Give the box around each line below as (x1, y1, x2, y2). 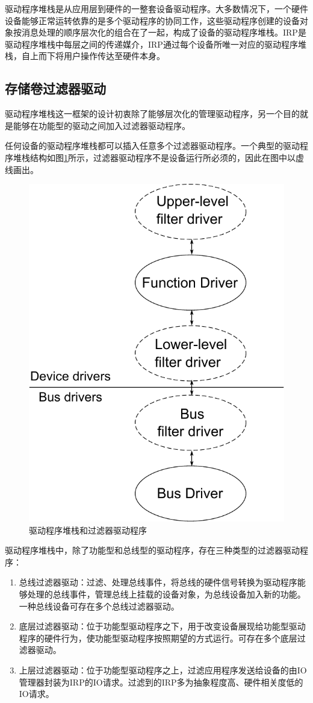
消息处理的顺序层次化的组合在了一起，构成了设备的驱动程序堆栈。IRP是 (21, 26, 306, 39)
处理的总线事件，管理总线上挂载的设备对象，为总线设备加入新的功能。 (27, 588, 306, 601)
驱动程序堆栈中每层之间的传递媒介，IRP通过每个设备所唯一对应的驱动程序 (5, 37, 298, 50)
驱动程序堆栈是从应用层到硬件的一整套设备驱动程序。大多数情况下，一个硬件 (5, 2, 308, 14)
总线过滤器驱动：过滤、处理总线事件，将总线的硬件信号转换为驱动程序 (19, 576, 297, 588)
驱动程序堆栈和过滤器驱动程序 (29, 523, 147, 536)
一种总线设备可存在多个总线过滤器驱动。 (19, 599, 179, 612)
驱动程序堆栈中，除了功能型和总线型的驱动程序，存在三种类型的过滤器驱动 (5, 544, 300, 556)
